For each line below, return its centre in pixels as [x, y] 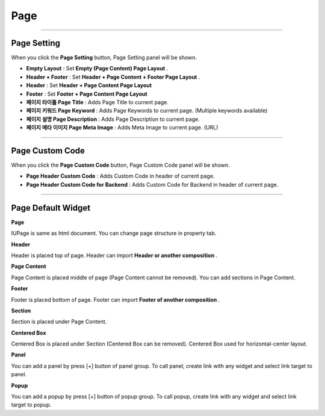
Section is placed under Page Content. [59, 321]
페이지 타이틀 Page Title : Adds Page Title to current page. [97, 102]
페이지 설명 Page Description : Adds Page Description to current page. [113, 119]
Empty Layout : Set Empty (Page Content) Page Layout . [97, 69]
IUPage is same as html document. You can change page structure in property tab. [114, 233]
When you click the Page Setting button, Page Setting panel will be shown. [104, 58]
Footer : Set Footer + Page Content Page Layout [87, 94]
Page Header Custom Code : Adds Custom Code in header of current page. [120, 176]
